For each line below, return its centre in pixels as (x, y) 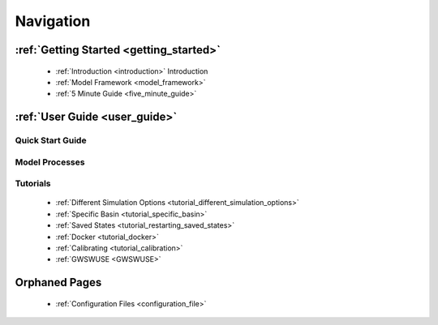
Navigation (53, 21)
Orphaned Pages (58, 282)
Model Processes (50, 162)
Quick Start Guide (51, 140)
